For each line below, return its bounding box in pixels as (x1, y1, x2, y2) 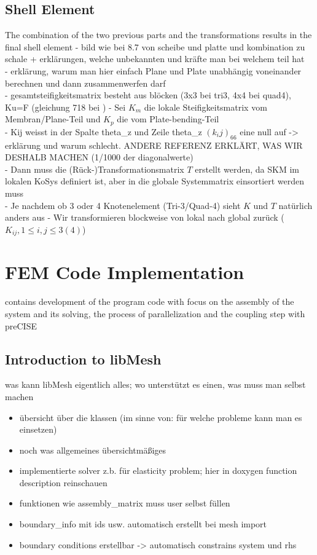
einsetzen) (19, 423, 57, 436)
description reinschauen (19, 476, 108, 489)
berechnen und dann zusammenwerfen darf (5, 76, 166, 89)
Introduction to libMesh (5, 349, 162, 368)
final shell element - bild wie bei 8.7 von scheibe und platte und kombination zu (5, 40, 305, 53)
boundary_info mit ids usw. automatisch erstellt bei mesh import (19, 518, 267, 530)
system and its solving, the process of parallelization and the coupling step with (5, 307, 305, 320)
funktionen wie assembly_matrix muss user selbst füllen (19, 497, 230, 510)
